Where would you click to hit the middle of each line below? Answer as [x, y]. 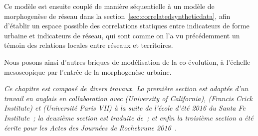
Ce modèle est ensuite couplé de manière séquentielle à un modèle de [109, 6]
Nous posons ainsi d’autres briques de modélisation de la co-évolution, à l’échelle [127, 62]
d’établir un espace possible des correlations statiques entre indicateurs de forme [127, 26]
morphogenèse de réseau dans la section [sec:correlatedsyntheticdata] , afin [117, 16]
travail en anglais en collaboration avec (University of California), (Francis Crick [129, 98]
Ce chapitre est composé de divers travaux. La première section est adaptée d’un [126, 88]
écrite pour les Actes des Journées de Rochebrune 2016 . [91, 127]
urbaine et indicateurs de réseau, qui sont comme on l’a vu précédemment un [122, 35]
